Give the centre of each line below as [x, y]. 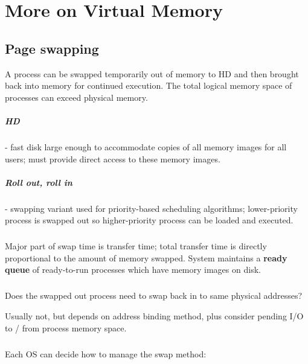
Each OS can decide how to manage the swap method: [106, 353]
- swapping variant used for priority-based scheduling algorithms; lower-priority [151, 208]
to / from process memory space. [66, 327]
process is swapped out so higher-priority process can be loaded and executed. [149, 220]
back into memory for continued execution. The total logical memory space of [149, 85]
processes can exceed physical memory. [76, 97]
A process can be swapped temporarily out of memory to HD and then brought [152, 73]
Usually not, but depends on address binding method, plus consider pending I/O [154, 315]
